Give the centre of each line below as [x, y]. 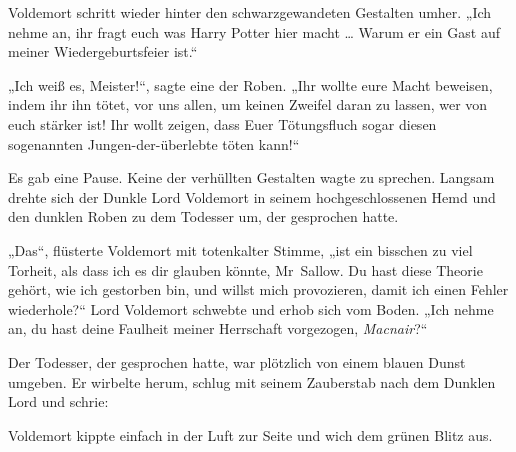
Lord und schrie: [58, 401]
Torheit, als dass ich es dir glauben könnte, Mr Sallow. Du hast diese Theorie [245, 269]
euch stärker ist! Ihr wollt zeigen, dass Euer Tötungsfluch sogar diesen [222, 123]
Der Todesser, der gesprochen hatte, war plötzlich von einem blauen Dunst [237, 361]
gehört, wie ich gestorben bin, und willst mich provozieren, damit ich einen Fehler [258, 289]
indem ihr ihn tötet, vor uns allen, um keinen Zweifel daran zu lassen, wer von [248, 104]
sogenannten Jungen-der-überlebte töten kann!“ [154, 143]
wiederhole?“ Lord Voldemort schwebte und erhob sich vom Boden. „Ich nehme [251, 308]
